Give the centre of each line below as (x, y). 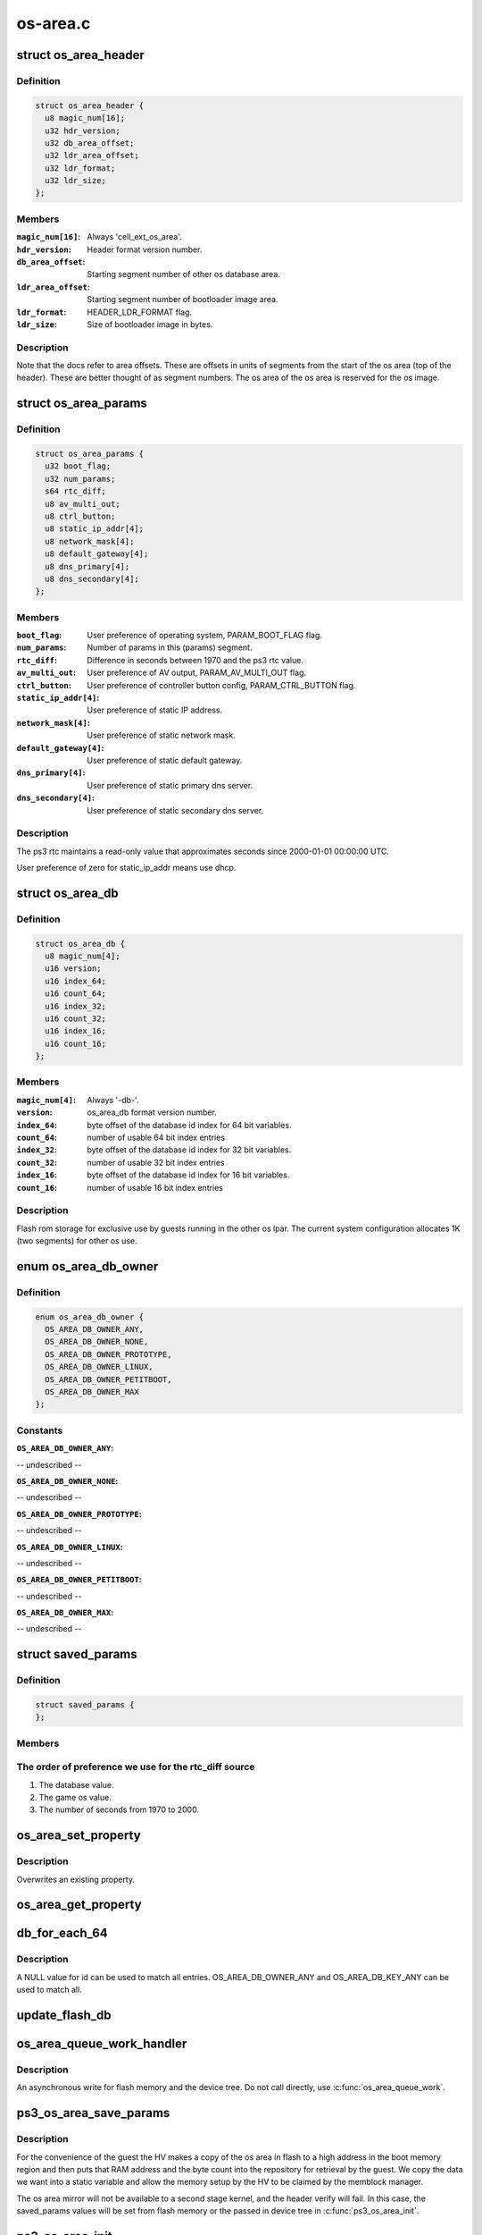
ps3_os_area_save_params (93, 2113)
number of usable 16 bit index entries (155, 1187)
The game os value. (75, 1798)
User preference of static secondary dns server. (175, 810)
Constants (40, 1430)
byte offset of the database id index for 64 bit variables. (189, 1125)
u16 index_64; (76, 981)
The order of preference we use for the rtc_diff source (136, 1767)
